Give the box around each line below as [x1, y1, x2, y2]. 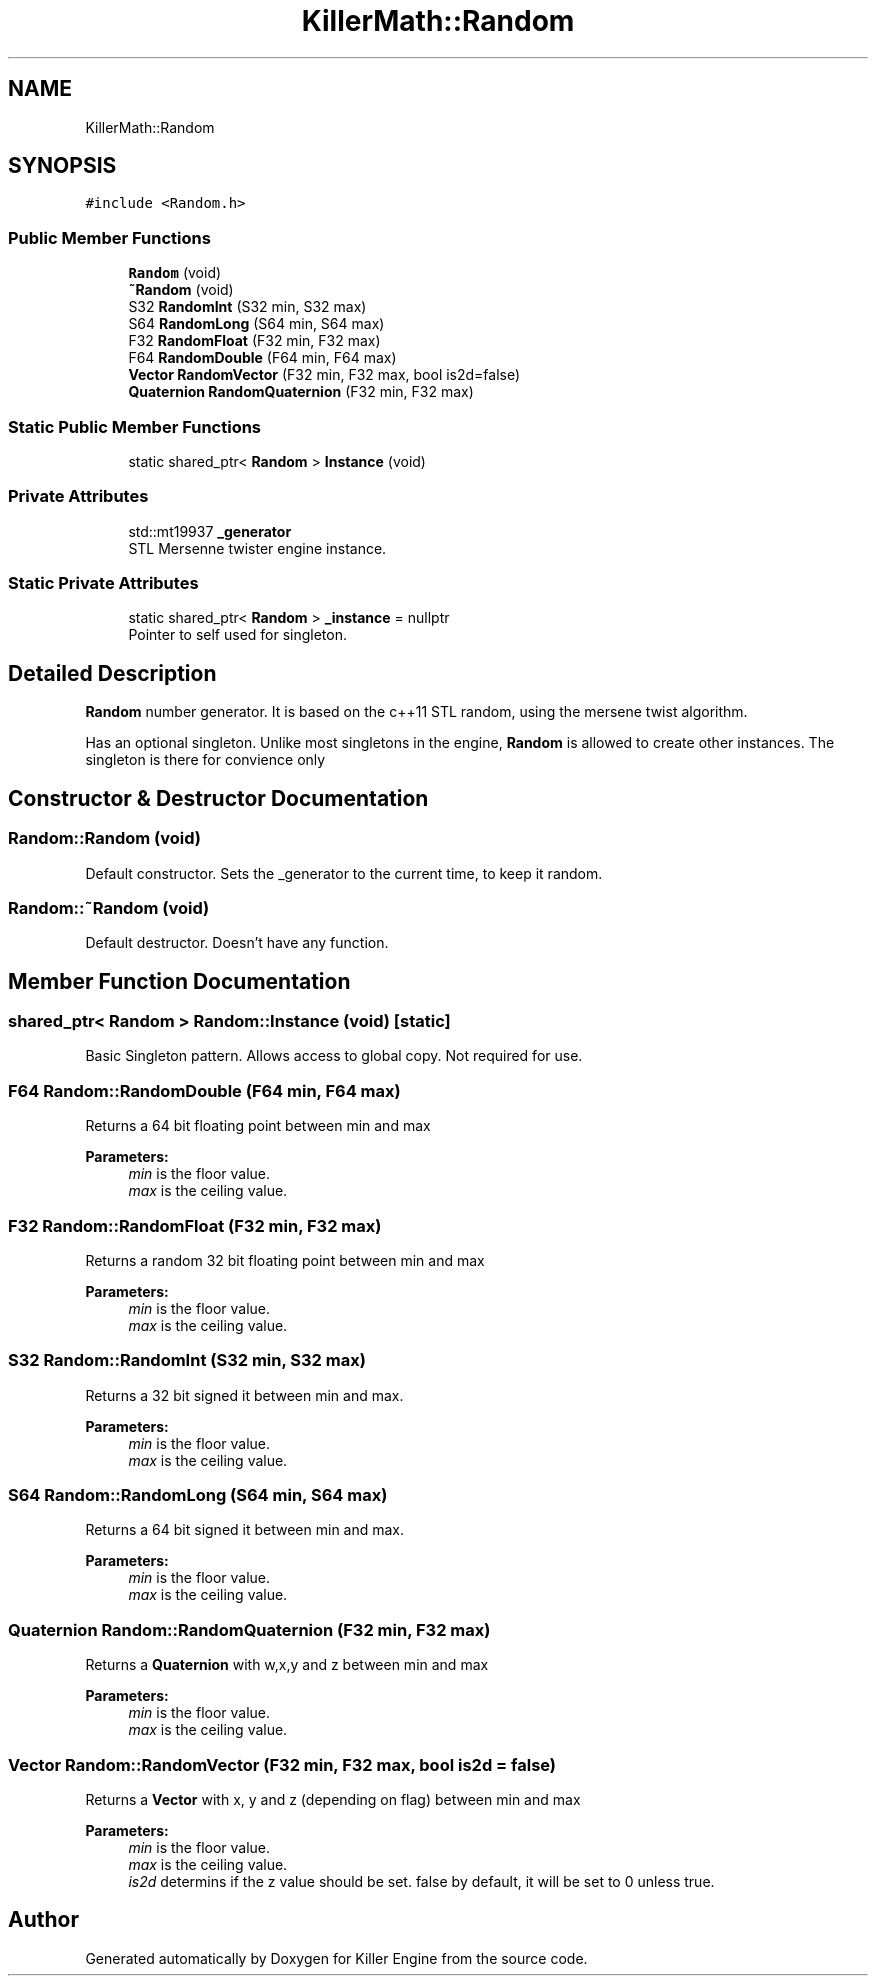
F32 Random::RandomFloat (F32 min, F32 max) [8, 1215, 382, 1236]
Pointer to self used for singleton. [128, 626, 348, 644]
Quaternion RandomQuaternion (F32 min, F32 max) [128, 383, 474, 401]
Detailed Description [8, 660, 217, 686]
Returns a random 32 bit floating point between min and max [85, 1251, 485, 1269]
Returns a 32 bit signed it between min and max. [85, 1386, 404, 1404]
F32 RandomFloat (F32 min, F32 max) [128, 332, 381, 350]
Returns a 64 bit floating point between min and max [85, 1117, 431, 1135]
